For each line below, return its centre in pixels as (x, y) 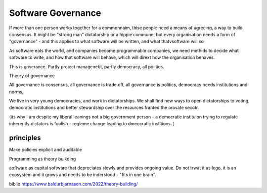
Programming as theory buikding (43, 159)
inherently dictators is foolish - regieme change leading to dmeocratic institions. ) (92, 124)
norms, (16, 92)
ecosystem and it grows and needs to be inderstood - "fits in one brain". (83, 175)
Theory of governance (32, 75)
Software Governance (55, 13)
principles (25, 138)
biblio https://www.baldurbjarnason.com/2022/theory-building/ (73, 184)
